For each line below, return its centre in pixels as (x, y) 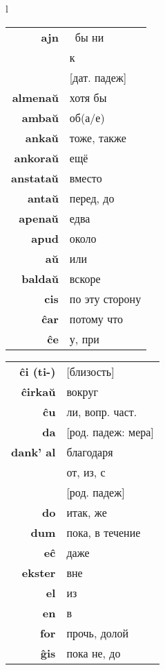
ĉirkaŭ (38, 391)
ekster (39, 572)
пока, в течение (104, 532)
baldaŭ (40, 278)
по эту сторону (105, 298)
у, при (84, 338)
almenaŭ (35, 97)
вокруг (82, 391)
